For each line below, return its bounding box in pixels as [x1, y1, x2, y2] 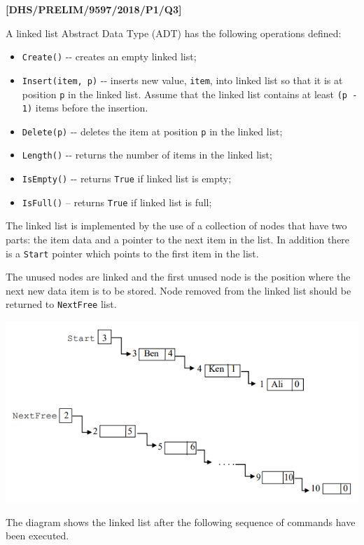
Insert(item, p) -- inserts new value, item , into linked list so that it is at [22, 72, 343, 87]
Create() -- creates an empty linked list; [22, 49, 197, 64]
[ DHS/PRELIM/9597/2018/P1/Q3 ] [6, 2, 182, 16]
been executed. [6, 528, 69, 543]
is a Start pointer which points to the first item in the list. [6, 245, 259, 260]
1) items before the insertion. [22, 100, 148, 115]
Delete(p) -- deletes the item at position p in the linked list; [22, 123, 283, 138]
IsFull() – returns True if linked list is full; [22, 194, 212, 209]
